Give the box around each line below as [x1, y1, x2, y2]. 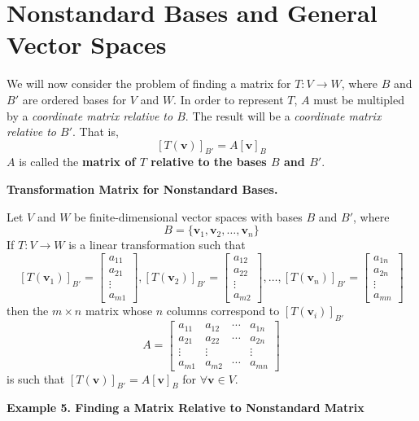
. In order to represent [173, 90, 284, 107]
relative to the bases [151, 153, 267, 170]
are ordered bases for [22, 90, 127, 107]
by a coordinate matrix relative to [7, 107, 173, 124]
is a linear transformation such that [68, 236, 246, 253]
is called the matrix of [19, 153, 136, 170]
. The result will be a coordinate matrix [185, 107, 382, 124]
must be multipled [313, 90, 404, 107]
